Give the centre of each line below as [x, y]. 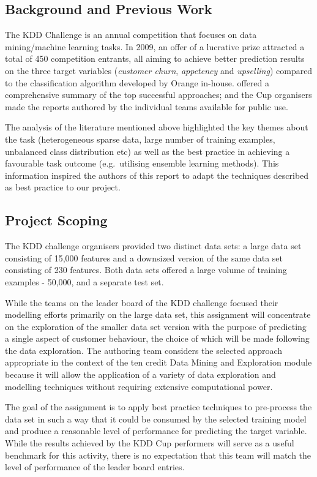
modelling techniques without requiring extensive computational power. [139, 386]
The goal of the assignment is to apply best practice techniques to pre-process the [158, 407]
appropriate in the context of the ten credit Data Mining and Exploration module [158, 362]
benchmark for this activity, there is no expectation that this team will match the [158, 455]
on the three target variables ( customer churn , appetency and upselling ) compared [159, 70]
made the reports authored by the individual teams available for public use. [147, 106]
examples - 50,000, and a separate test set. [84, 281]
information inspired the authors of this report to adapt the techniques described [157, 175]
